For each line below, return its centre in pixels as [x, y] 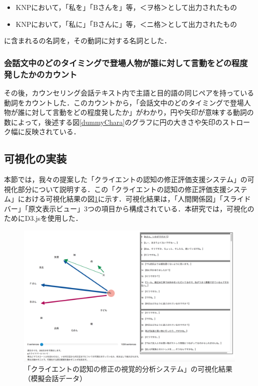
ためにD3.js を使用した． [43, 218]
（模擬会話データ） [55, 378]
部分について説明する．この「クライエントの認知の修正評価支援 [122, 189]
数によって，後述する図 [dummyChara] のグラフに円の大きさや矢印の [113, 122]
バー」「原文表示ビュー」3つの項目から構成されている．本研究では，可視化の [129, 208]
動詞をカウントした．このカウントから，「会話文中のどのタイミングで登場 [124, 102]
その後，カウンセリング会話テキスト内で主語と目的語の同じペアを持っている [129, 92]
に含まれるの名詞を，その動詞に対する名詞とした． [87, 41]
